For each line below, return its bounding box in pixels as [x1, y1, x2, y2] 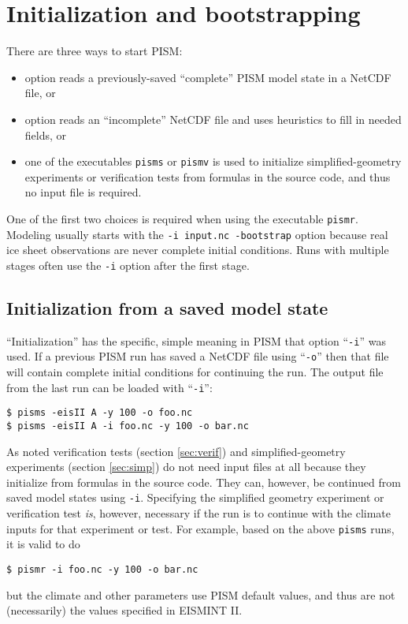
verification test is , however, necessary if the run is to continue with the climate [6, 505, 391, 521]
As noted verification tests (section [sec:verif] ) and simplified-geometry [6, 443, 346, 459]
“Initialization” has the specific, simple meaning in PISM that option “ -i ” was [6, 332, 386, 349]
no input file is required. [24, 184, 142, 200]
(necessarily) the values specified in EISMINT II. [6, 602, 243, 618]
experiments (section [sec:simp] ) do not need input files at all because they [6, 458, 366, 475]
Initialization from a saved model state [6, 295, 328, 319]
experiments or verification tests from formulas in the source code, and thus [24, 168, 391, 185]
